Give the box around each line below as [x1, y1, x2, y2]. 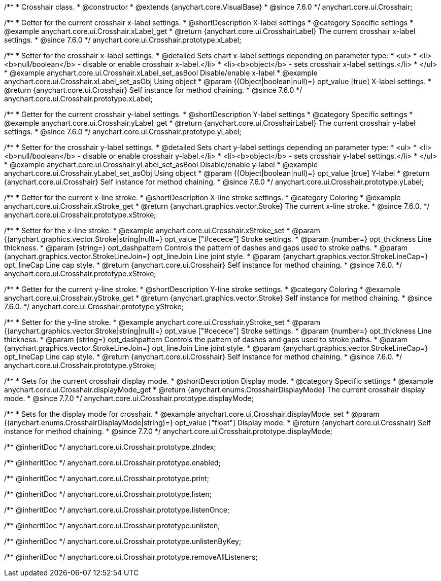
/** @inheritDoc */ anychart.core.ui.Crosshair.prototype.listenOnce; [4, 505, 230, 514]
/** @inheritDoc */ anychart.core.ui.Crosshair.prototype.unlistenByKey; [4, 537, 242, 546]
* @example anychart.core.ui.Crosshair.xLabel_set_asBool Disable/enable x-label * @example [4, 68, 318, 77]
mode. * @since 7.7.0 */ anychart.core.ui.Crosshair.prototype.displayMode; [4, 394, 254, 403]
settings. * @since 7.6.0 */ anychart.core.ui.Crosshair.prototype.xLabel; [4, 35, 242, 44]
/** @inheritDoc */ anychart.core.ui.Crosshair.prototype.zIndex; [4, 443, 216, 451]
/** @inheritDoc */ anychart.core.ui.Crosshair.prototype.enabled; [4, 458, 221, 467]
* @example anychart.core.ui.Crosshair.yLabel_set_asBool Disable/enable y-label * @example [4, 160, 318, 169]
